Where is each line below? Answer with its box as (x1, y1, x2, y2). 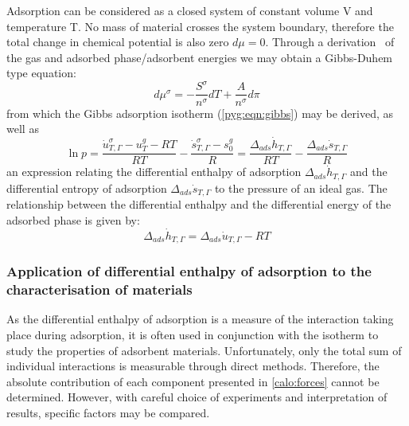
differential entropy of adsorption (6, 179, 167, 196)
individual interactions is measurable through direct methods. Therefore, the (6, 358, 380, 374)
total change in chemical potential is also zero (6, 33, 229, 50)
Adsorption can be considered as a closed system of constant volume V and (6, 2, 373, 18)
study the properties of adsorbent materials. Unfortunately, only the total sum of (6, 342, 402, 358)
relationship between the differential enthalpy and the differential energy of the (6, 196, 391, 213)
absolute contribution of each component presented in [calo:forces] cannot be (6, 373, 380, 389)
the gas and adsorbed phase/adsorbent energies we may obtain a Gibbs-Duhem (6, 49, 393, 65)
